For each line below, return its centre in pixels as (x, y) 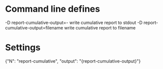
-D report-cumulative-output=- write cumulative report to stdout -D (74, 23)
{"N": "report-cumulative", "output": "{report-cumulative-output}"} (73, 61)
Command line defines (53, 9)
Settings (23, 48)
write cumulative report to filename (100, 27)
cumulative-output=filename (34, 27)
